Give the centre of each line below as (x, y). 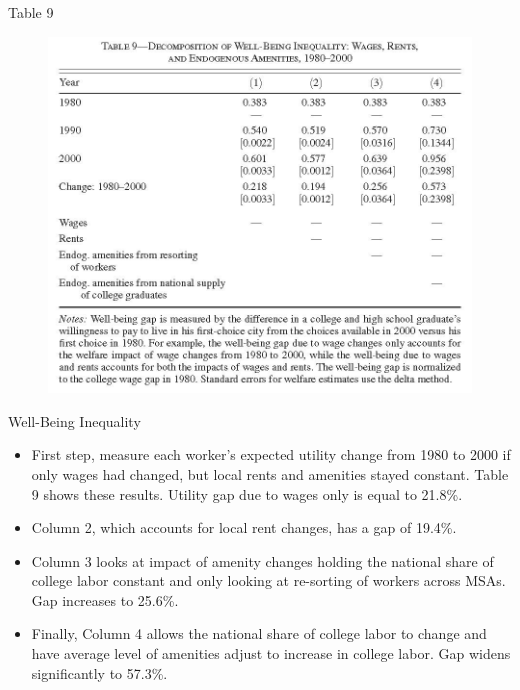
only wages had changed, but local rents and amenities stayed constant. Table (270, 473)
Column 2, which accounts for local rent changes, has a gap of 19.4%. (244, 527)
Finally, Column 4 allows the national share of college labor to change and (259, 633)
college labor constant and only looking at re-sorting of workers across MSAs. (268, 580)
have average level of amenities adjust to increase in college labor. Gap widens (271, 653)
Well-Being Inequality (74, 420)
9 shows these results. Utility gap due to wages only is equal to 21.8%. (247, 493)
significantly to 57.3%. (99, 672)
